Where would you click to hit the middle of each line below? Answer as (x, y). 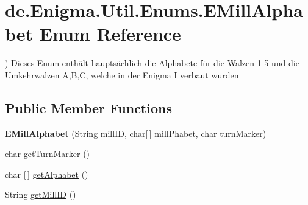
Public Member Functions (88, 107)
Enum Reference (110, 34)
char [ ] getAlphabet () (47, 174)
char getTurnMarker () (48, 154)
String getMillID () (41, 194)
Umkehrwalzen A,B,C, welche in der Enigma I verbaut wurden (122, 75)
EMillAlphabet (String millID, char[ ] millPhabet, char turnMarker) (136, 133)
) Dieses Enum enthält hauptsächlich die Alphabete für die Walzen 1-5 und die (152, 63)
